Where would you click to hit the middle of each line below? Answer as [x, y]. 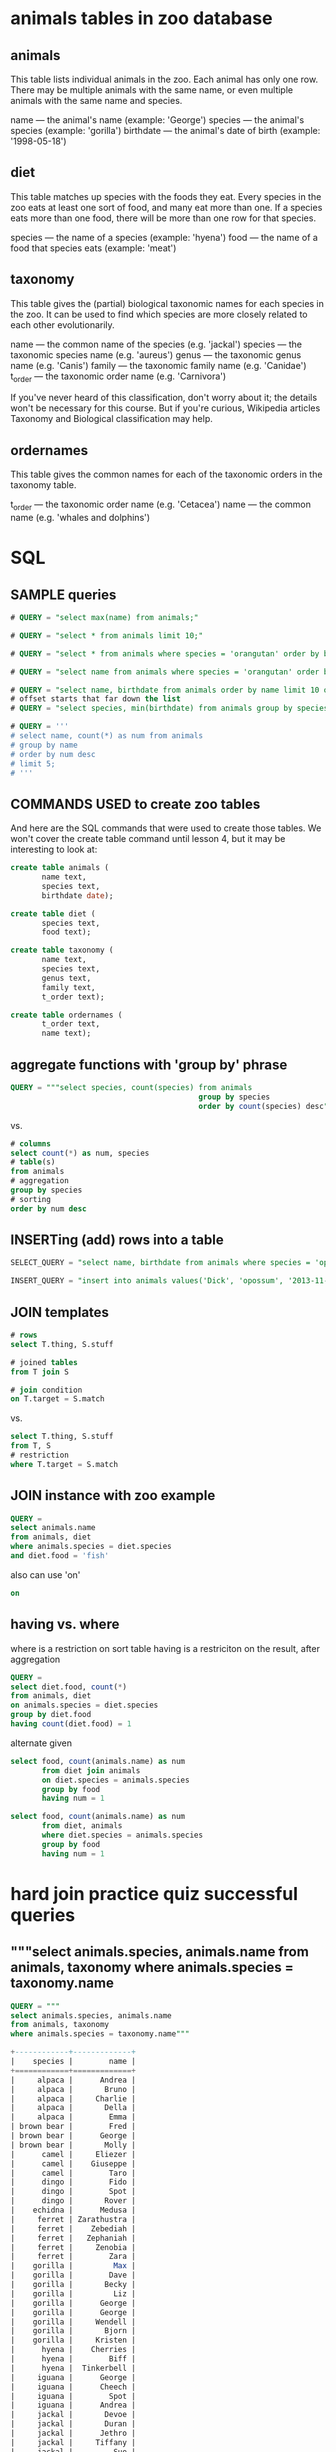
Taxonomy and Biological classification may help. [111, 419]
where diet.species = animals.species [122, 1835]
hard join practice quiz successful [154, 1893]
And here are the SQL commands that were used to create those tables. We [166, 828]
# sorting [31, 1199]
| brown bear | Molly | [73, 2145]
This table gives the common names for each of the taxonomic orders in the [166, 474]
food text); [66, 932]
